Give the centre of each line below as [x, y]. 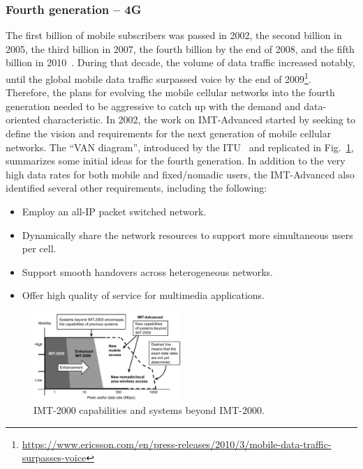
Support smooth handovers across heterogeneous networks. [148, 271]
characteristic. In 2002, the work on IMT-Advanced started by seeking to [199, 120]
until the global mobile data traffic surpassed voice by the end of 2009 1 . [158, 78]
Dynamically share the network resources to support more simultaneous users [187, 234]
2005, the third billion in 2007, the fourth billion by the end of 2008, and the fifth [180, 48]
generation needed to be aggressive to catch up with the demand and [153, 106]
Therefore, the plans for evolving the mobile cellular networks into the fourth [170, 92]
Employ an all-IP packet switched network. [114, 211]
